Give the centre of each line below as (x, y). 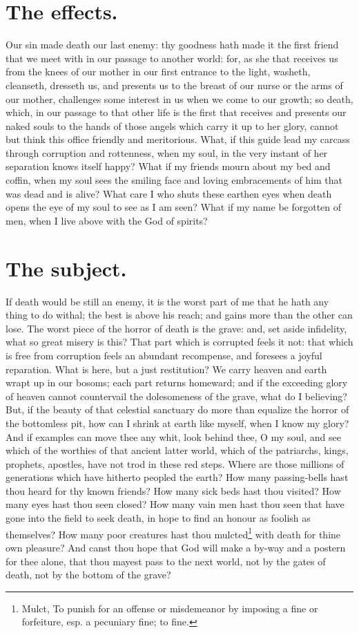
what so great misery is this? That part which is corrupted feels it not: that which (179, 342)
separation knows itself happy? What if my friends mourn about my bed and (168, 166)
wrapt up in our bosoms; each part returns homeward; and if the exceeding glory (177, 382)
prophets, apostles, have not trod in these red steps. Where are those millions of (175, 463)
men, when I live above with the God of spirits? (107, 220)
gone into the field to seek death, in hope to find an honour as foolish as (158, 518)
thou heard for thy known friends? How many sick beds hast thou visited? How (173, 490)
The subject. (66, 268)
